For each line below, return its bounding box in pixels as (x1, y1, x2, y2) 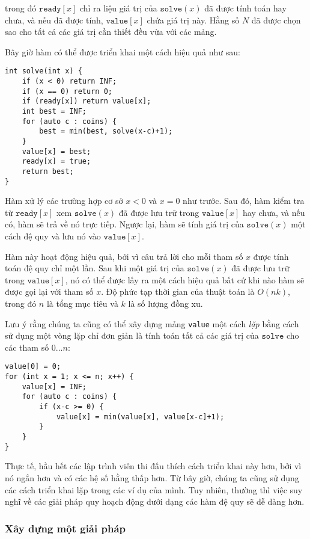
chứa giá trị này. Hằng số (147, 13, 240, 26)
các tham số (5, 340, 49, 353)
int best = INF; (22, 107, 87, 115)
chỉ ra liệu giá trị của (79, 2, 157, 14)
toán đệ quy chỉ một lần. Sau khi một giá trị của (5, 262, 184, 274)
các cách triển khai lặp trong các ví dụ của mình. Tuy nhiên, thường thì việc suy (5, 483, 303, 496)
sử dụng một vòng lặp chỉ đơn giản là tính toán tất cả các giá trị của (5, 329, 259, 342)
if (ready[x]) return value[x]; (22, 97, 151, 106)
